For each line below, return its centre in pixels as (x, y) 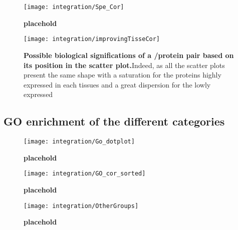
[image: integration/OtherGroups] (81, 206)
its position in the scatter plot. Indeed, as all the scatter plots (124, 65)
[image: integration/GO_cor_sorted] (85, 174)
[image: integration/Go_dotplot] (79, 142)
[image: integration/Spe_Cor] (74, 7)
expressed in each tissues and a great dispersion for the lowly (117, 84)
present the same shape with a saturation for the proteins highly (123, 75)
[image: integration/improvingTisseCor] (92, 39)
